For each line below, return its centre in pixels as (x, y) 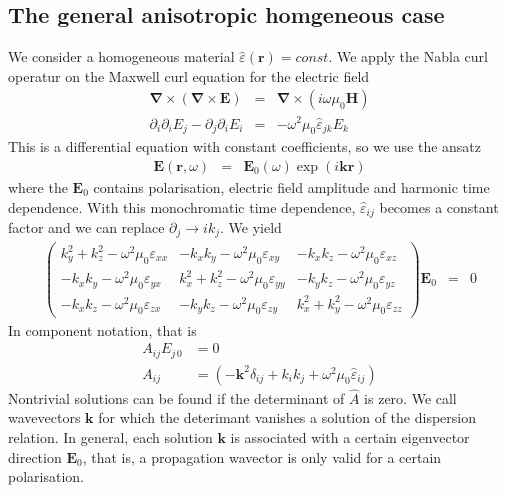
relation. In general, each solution (110, 437)
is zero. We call (410, 397)
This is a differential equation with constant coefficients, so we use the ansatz (245, 146)
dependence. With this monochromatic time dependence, (182, 206)
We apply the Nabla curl (412, 56)
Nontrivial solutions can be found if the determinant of (176, 397)
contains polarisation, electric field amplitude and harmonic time (291, 186)
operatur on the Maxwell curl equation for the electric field (189, 75)
